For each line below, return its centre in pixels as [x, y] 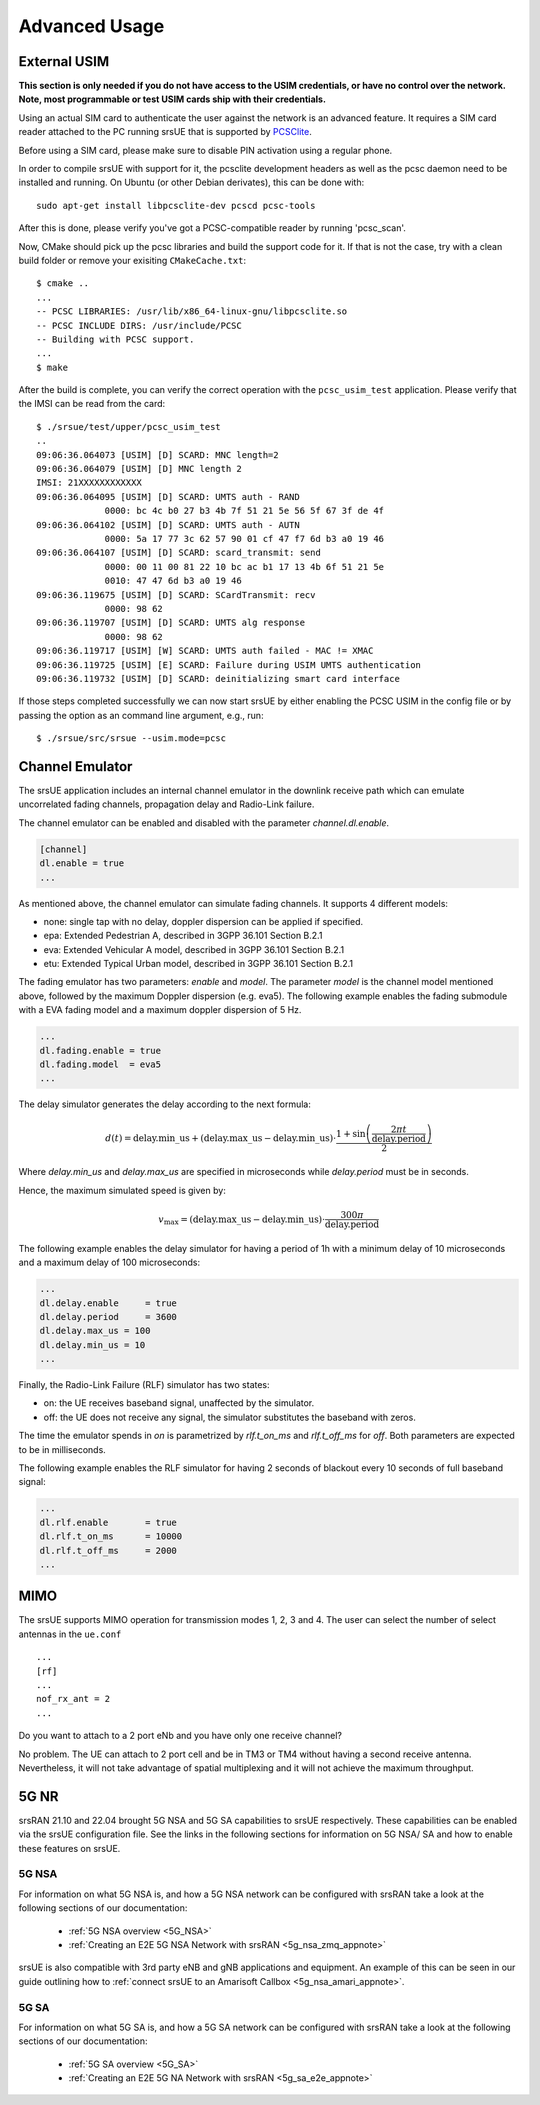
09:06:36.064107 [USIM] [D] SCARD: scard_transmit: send [179, 553]
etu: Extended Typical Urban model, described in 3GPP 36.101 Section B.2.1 [198, 964]
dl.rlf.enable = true [108, 1522]
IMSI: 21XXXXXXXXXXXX [89, 483]
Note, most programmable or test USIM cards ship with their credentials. [172, 99]
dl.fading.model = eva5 [100, 1064]
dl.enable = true [82, 863]
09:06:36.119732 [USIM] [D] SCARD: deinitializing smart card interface [218, 678]
